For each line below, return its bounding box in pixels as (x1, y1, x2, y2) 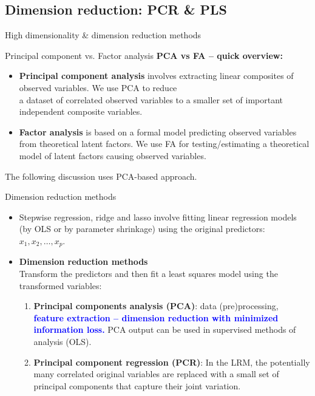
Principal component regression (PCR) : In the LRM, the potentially (33, 355, 310, 368)
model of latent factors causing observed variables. (19, 149, 206, 162)
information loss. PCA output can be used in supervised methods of (33, 323, 296, 336)
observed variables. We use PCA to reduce (19, 81, 177, 94)
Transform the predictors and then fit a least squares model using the (19, 267, 278, 279)
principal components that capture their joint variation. (33, 379, 241, 392)
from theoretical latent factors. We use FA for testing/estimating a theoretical (19, 137, 310, 150)
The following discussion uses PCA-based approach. (5, 169, 197, 182)
